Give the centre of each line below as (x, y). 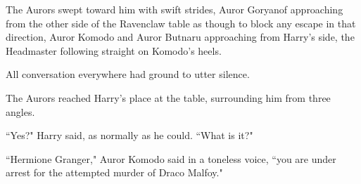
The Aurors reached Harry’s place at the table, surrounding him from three (168, 97)
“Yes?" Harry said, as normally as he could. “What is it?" (129, 135)
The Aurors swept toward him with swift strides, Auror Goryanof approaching (175, 9)
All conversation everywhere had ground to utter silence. (128, 74)
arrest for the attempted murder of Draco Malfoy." (114, 172)
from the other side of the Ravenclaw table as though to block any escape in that (181, 23)
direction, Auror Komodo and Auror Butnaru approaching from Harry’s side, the (180, 37)
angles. (20, 111)
